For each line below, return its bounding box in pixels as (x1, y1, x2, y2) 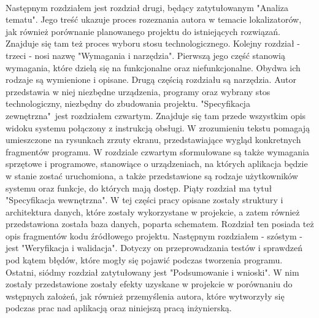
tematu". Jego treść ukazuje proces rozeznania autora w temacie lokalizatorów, (6, 13, 302, 26)
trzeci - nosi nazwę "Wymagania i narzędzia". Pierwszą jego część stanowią (6, 48, 285, 61)
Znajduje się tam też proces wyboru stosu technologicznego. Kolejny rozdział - (6, 37, 300, 50)
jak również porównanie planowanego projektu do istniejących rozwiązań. (6, 25, 280, 37)
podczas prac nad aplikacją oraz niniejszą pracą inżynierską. (6, 301, 232, 314)
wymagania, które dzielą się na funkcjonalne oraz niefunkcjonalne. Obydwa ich (6, 61, 301, 74)
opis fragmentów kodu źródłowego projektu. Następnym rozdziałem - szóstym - (6, 229, 302, 242)
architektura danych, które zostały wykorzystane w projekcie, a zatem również (6, 205, 300, 218)
